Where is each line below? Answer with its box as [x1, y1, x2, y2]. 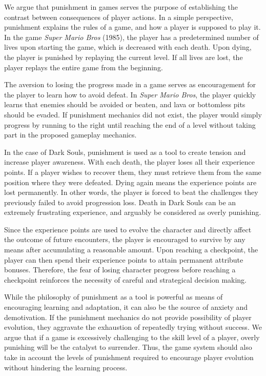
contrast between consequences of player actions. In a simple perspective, [4, 11, 233, 22]
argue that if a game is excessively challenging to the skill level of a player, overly [4, 331, 260, 342]
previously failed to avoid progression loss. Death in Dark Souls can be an [4, 196, 236, 207]
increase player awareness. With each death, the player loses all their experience [4, 156, 255, 167]
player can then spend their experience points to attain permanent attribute [4, 254, 243, 265]
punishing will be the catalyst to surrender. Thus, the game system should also [4, 342, 252, 352]
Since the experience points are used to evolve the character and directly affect [4, 224, 252, 234]
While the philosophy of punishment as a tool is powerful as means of [4, 291, 223, 302]
